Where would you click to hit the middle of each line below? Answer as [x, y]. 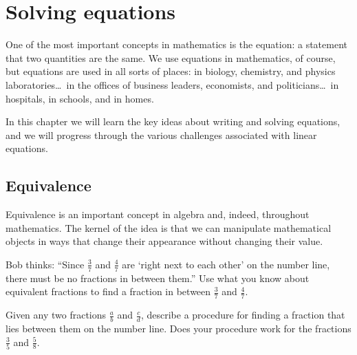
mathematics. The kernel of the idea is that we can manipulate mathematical [169, 227]
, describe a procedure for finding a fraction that [243, 315]
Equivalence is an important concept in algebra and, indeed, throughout [158, 214]
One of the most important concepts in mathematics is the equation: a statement [176, 44]
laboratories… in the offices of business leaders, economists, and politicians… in [172, 84]
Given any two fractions [56, 315]
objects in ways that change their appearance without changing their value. [164, 241]
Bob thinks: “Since [45, 264]
